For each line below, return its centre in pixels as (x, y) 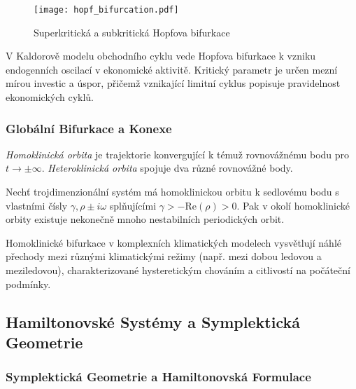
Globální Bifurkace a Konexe (89, 128)
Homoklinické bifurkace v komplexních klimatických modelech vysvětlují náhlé (174, 242)
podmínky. (28, 284)
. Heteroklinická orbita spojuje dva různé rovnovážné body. (167, 168)
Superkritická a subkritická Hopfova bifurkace (132, 32)
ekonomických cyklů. (50, 97)
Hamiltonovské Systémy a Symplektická (153, 321)
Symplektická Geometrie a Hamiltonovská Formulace (158, 377)
